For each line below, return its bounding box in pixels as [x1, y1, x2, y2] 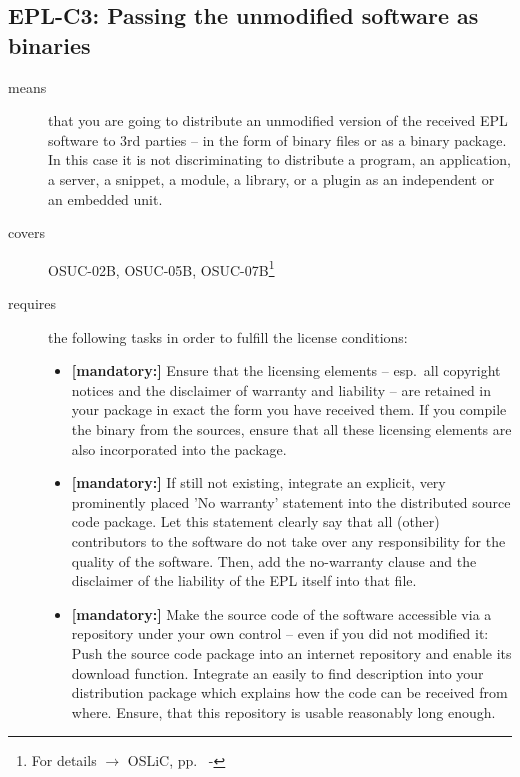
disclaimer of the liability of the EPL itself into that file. [71, 570, 417, 591]
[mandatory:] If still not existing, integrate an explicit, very [71, 472, 446, 493]
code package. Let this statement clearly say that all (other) [71, 511, 440, 532]
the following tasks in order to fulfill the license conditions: [48, 326, 408, 347]
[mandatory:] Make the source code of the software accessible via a [71, 603, 492, 624]
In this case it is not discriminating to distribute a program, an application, [48, 149, 511, 170]
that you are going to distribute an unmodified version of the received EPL [48, 110, 508, 131]
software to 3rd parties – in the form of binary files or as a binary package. [48, 129, 507, 150]
